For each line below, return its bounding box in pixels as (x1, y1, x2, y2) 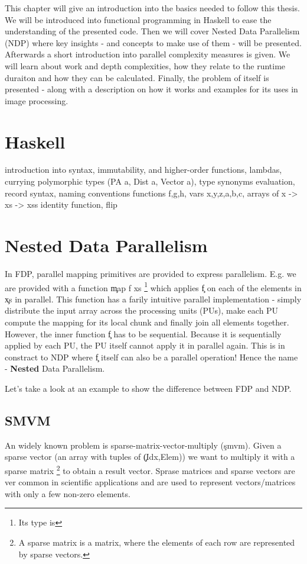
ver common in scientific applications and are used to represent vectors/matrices (5, 476, 296, 488)
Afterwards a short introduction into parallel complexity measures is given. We (5, 48, 290, 60)
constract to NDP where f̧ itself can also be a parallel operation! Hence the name (5, 350, 298, 363)
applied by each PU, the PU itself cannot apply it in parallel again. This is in (5, 339, 285, 352)
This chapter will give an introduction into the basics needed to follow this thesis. (5, 2, 300, 14)
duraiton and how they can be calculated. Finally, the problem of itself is (5, 71, 269, 83)
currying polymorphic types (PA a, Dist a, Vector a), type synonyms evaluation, (5, 175, 295, 188)
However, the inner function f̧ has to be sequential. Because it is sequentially (5, 327, 282, 340)
